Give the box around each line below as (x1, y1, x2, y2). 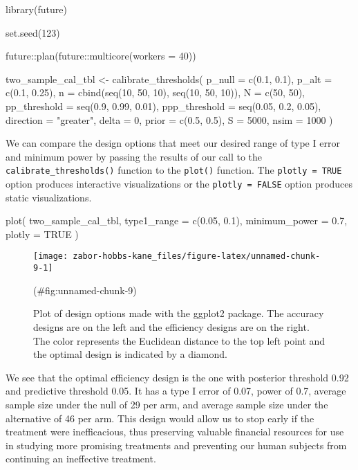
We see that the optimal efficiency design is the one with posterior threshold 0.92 (6, 370, 349, 384)
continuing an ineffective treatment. (6, 451, 156, 466)
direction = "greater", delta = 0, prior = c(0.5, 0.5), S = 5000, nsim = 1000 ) (6, 112, 333, 127)
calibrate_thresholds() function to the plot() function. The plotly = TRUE (6, 163, 342, 177)
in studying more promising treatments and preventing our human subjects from (6, 437, 347, 452)
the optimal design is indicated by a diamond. (33, 347, 227, 361)
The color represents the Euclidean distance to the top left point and (33, 333, 326, 347)
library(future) (6, 2, 67, 16)
